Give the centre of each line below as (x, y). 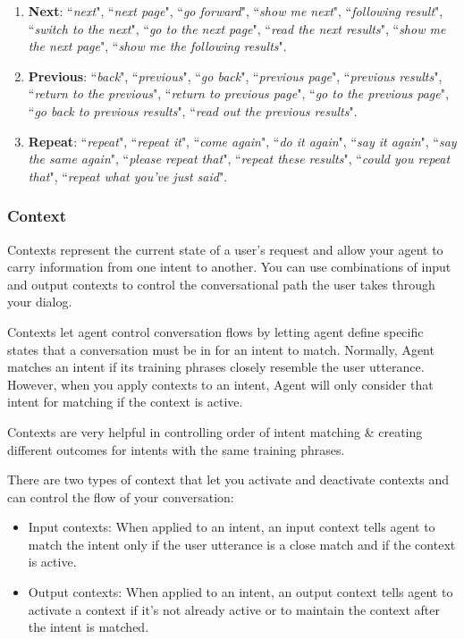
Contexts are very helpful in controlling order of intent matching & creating (215, 431)
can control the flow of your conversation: (121, 496)
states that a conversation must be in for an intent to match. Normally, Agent (221, 349)
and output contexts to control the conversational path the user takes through (221, 284)
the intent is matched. (89, 627)
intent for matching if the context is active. (125, 402)
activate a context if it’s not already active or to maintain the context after (234, 609)
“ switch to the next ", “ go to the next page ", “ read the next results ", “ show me (237, 28)
